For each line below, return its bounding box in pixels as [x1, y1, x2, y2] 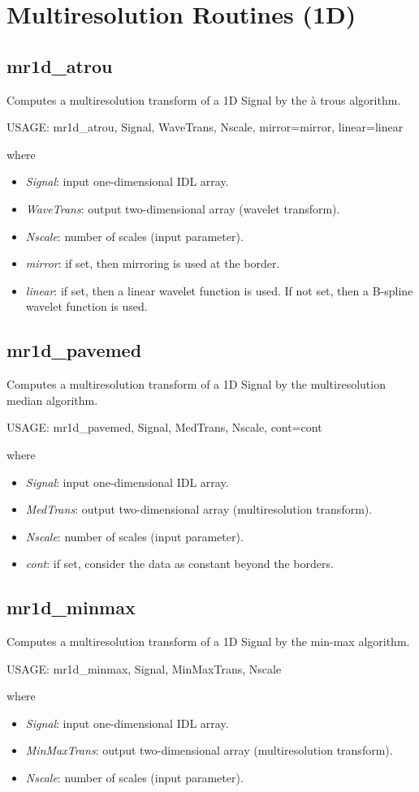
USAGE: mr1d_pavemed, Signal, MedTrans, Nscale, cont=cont [6, 419, 322, 436]
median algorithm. [6, 391, 98, 408]
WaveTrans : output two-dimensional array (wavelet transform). [25, 200, 340, 217]
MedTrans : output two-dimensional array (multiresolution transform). [25, 501, 373, 518]
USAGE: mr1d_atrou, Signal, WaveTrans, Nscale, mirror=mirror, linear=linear [6, 118, 404, 136]
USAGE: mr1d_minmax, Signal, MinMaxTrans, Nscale [6, 660, 282, 677]
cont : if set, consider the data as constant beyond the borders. [25, 555, 334, 572]
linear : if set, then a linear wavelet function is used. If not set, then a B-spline [25, 282, 413, 299]
